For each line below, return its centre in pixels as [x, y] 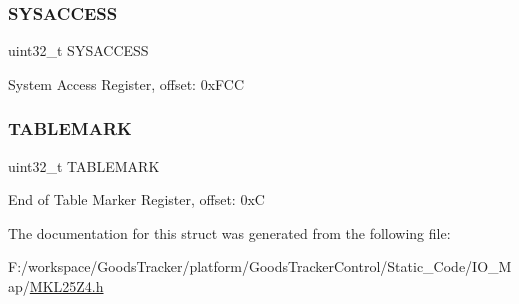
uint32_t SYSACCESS [78, 50]
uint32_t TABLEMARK [84, 165]
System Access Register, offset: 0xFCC [126, 83]
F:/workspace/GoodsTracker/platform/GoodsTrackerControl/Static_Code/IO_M [260, 266]
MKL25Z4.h [66, 286]
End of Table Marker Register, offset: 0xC [136, 199]
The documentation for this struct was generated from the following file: [229, 232]
